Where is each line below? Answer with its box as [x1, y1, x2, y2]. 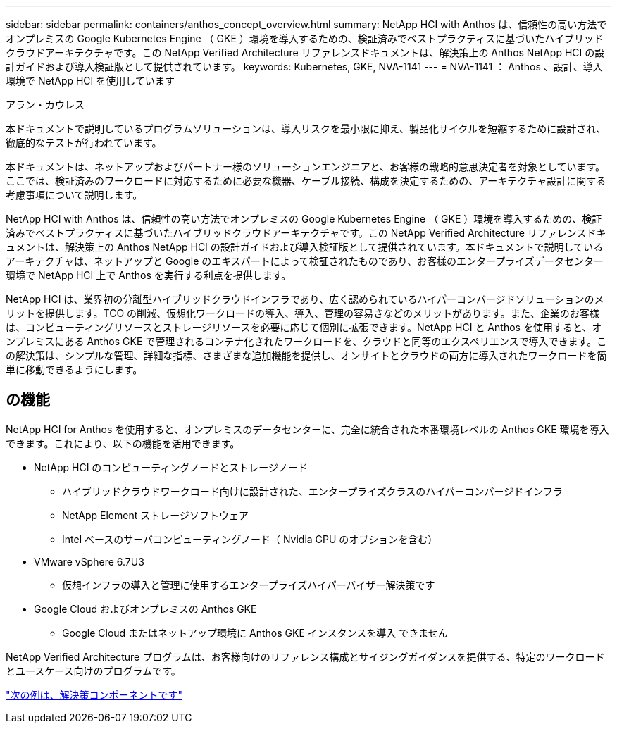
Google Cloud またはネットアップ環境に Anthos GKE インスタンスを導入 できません [62, 626, 448, 639]
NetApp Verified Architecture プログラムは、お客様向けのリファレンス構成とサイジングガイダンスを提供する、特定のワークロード [6, 650, 605, 663]
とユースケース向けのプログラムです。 [6, 664, 181, 677]
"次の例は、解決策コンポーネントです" [6, 688, 183, 701]
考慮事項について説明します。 [6, 189, 143, 201]
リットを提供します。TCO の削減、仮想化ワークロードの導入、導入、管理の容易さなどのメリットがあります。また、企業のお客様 [6, 307, 599, 319]
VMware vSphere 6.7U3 [34, 555, 144, 568]
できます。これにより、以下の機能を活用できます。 [6, 437, 240, 449]
